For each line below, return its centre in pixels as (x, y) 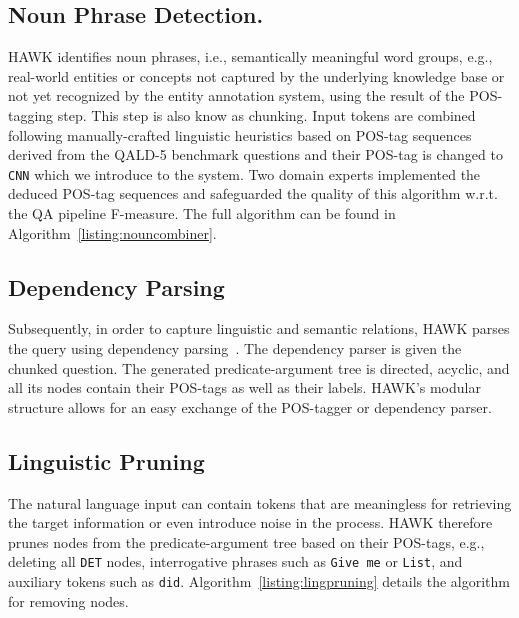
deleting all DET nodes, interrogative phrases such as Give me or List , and (235, 561)
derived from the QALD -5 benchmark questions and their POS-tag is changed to (255, 154)
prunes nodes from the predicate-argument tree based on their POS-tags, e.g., (246, 541)
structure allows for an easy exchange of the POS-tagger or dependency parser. (250, 406)
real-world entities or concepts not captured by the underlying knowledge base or (256, 75)
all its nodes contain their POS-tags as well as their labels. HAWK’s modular (244, 387)
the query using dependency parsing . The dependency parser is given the (235, 348)
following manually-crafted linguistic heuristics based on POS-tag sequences (240, 134)
